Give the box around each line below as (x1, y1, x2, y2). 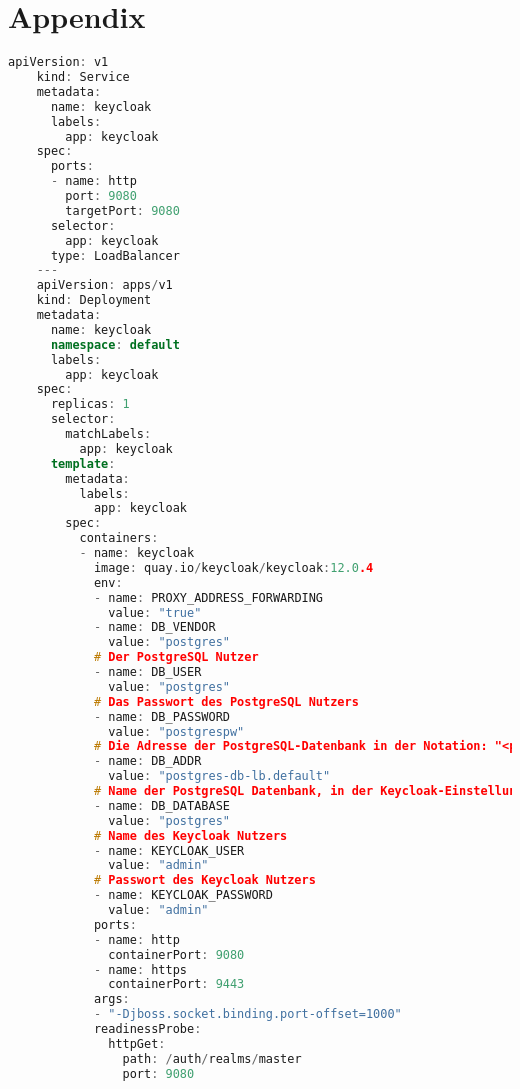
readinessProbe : (93, 1022, 202, 1036)
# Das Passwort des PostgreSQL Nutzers (93, 694, 359, 709)
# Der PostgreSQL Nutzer (93, 650, 259, 665)
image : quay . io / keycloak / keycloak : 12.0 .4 (93, 560, 374, 575)
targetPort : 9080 (65, 203, 180, 218)
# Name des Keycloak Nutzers (93, 828, 288, 843)
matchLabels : (65, 427, 152, 441)
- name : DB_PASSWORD (93, 709, 230, 724)
